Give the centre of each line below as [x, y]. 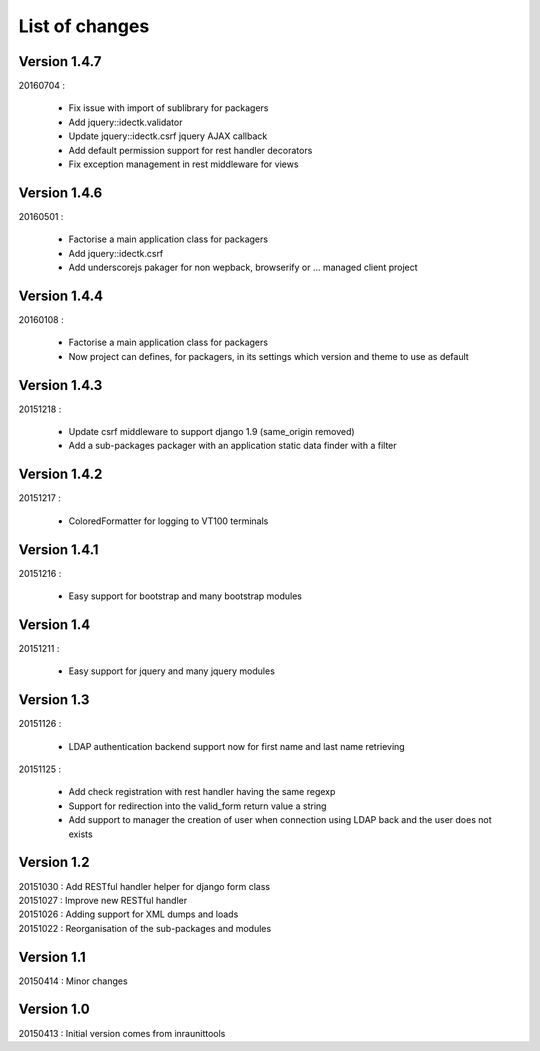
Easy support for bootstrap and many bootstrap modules [185, 596]
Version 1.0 [54, 1009]
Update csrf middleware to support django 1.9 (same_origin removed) [211, 432]
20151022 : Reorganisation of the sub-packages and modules [145, 928]
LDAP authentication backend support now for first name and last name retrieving [236, 746]
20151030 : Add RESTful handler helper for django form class [144, 886]
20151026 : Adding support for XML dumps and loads [128, 914]
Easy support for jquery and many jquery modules [171, 671]
